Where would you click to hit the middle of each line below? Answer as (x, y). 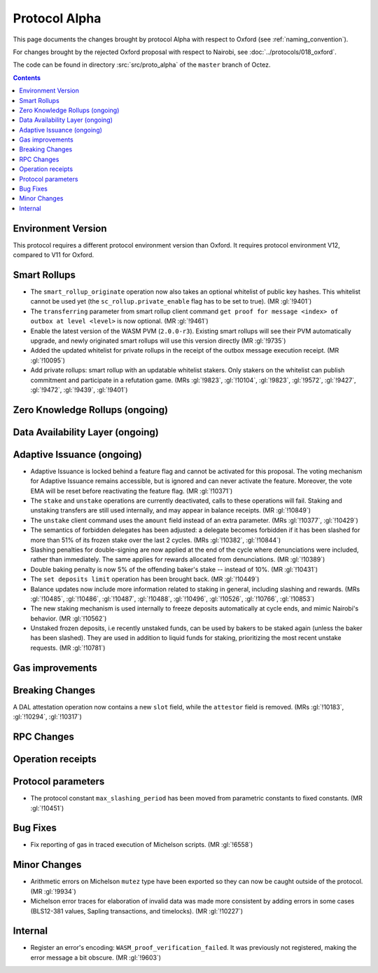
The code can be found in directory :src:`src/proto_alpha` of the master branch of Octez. (142, 65)
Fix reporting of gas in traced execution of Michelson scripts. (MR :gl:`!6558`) (142, 845)
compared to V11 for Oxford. (54, 255)
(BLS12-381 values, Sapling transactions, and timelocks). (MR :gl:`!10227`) (137, 911)
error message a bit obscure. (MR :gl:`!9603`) (96, 958)
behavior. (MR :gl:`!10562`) (69, 618)
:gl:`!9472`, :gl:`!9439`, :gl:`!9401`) (79, 390)
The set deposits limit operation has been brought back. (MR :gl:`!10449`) (145, 579)
